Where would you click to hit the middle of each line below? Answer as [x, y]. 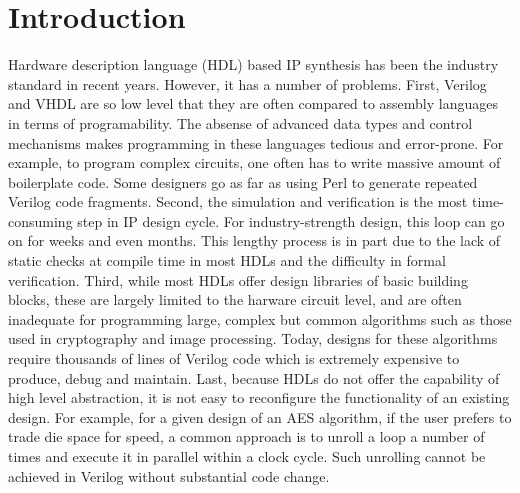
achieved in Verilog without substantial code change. [169, 475]
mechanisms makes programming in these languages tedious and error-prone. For [256, 142]
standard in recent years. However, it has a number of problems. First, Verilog [247, 83]
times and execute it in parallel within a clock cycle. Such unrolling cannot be [247, 456]
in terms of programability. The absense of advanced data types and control [240, 122]
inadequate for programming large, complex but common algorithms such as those [260, 318]
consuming [40, 220]
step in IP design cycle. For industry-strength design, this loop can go [291, 220]
